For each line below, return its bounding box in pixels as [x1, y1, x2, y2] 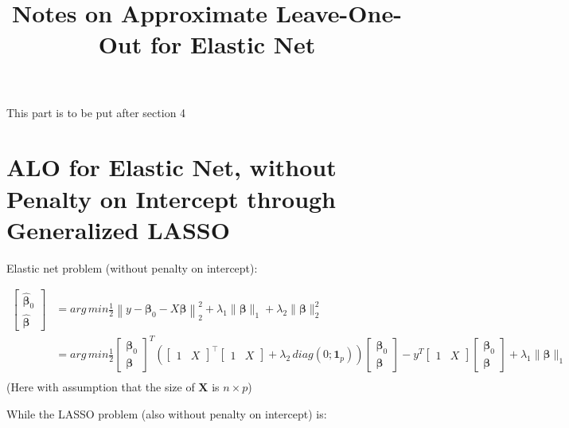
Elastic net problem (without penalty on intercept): [6, 259, 258, 276]
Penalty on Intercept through [6, 182, 337, 214]
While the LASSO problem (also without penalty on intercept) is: [6, 405, 327, 422]
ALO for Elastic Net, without [6, 151, 337, 183]
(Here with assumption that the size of [6, 379, 195, 395]
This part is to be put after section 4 [6, 104, 186, 120]
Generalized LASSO [6, 213, 230, 245]
